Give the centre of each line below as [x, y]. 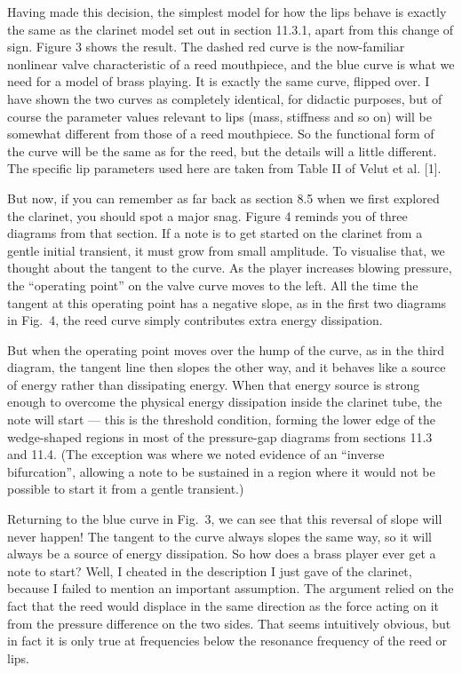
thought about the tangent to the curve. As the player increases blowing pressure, [230, 268]
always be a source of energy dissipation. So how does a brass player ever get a [222, 554]
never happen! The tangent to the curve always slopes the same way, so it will [219, 536]
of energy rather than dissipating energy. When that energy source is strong [214, 384]
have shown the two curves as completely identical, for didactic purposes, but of [225, 98]
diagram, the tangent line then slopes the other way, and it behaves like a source [227, 367]
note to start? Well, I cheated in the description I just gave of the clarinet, [210, 570]
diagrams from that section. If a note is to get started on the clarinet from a [215, 233]
